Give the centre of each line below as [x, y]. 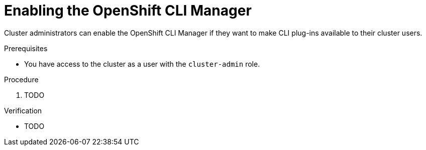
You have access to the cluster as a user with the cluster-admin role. [142, 64]
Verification [23, 110]
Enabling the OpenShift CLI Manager [128, 11]
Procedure [21, 79]
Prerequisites [26, 48]
